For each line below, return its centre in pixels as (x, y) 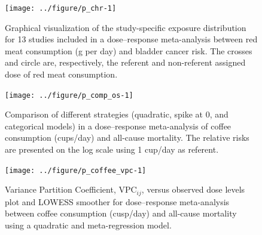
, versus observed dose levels (193, 189)
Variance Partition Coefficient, (60, 189)
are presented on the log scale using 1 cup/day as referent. (112, 149)
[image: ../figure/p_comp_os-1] (69, 95)
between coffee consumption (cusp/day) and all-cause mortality (121, 213)
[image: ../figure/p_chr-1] (61, 8)
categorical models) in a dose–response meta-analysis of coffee (118, 126)
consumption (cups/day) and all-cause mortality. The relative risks (127, 137)
